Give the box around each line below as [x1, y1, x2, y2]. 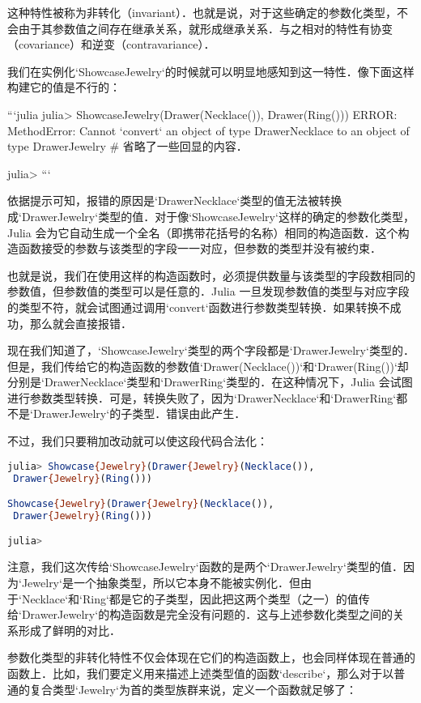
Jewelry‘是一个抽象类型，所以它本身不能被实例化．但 [21, 573, 300, 590]
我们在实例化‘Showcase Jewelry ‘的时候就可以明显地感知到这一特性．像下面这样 [7, 62, 415, 79]
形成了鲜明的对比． [18, 621, 121, 638]
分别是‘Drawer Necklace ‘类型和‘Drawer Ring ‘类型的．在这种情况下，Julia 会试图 [7, 373, 413, 390]
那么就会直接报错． [29, 314, 132, 331]
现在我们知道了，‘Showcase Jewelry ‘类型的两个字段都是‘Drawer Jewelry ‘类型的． [7, 342, 415, 359]
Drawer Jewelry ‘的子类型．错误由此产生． [32, 405, 246, 422]
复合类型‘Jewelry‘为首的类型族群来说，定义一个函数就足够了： [29, 680, 357, 697]
